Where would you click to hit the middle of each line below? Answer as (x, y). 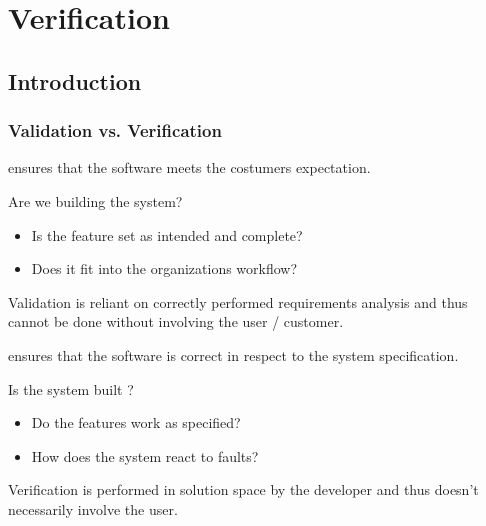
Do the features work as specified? (136, 422)
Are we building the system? (95, 200)
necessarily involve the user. (93, 508)
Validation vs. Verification (115, 130)
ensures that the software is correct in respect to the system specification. (233, 354)
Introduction (75, 80)
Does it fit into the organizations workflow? (164, 268)
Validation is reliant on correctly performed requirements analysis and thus (238, 301)
